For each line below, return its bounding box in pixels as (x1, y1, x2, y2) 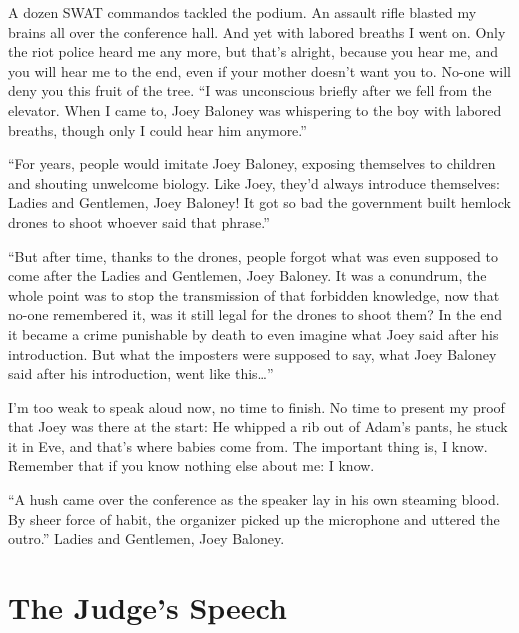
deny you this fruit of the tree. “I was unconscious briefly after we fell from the (8, 80, 492, 101)
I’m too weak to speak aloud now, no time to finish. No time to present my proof (8, 396, 505, 417)
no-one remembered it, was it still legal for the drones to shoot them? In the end (8, 304, 502, 325)
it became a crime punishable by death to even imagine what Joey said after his (8, 323, 499, 344)
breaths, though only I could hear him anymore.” (8, 119, 307, 140)
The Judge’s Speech (8, 587, 287, 628)
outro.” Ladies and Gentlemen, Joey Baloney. (8, 528, 285, 549)
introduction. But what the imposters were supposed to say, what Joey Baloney (8, 343, 497, 364)
